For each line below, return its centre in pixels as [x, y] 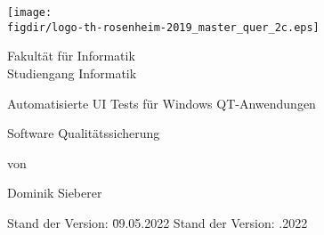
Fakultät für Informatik [71, 56]
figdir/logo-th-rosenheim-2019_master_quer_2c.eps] [163, 27]
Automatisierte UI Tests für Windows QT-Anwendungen [162, 103]
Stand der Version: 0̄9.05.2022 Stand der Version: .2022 [158, 222]
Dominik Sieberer [55, 193]
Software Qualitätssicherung [84, 133]
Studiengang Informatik [72, 73]
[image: [30, 12]
